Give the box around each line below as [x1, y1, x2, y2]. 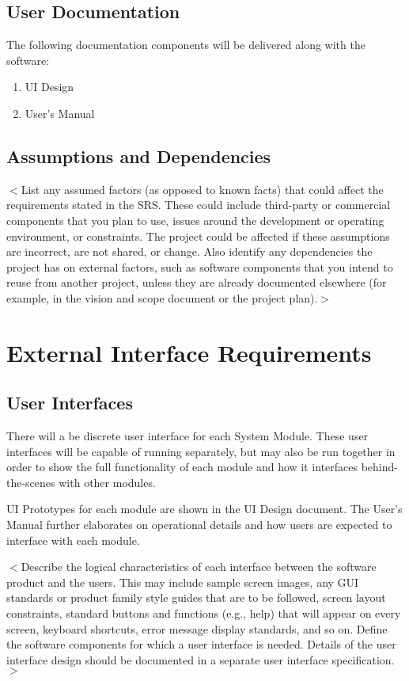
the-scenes [6, 474, 55, 490]
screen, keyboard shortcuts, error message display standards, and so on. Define [6, 620, 388, 637]
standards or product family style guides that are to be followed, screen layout [6, 589, 386, 606]
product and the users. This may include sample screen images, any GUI [6, 573, 359, 590]
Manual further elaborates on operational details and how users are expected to [6, 516, 392, 533]
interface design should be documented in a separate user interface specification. [6, 651, 395, 668]
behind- [361, 458, 398, 475]
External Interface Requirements [6, 336, 372, 368]
